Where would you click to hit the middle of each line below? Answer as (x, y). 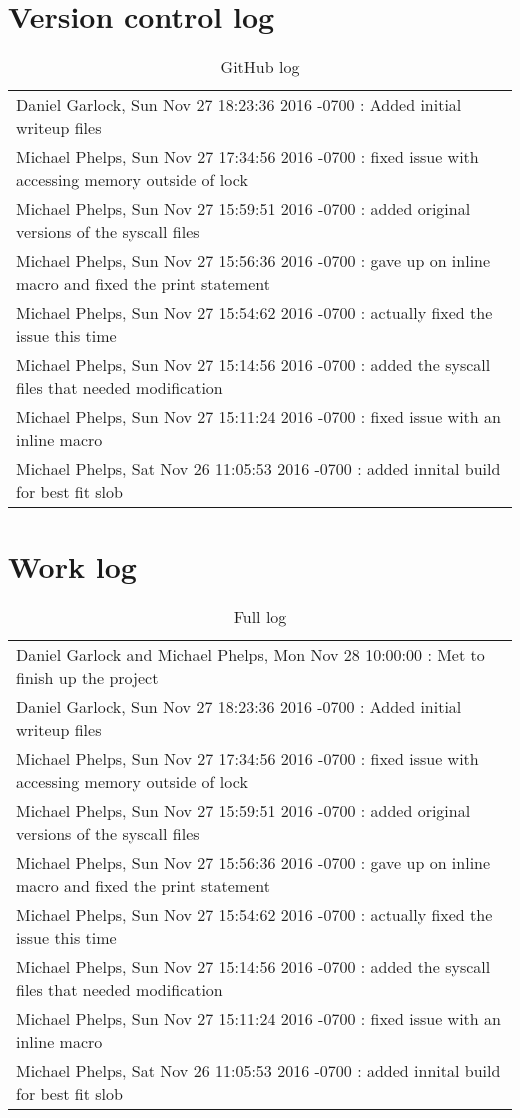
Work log (72, 566)
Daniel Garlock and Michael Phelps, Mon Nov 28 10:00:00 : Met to (250, 655)
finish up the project (87, 678)
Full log (260, 617)
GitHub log (260, 67)
